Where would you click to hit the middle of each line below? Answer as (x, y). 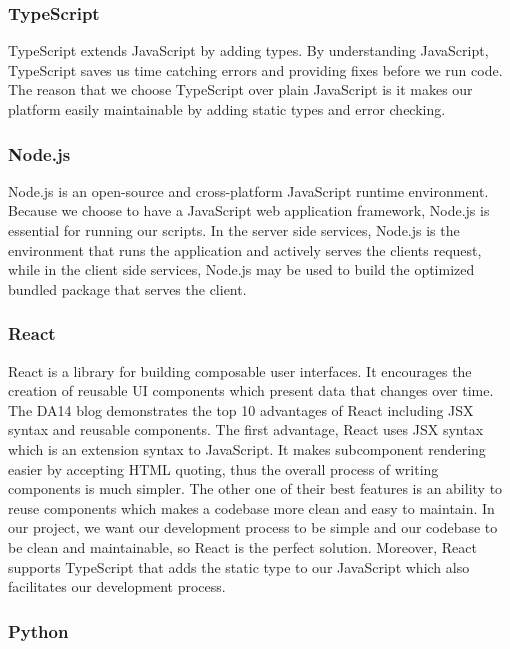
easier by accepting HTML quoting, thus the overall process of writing (223, 468)
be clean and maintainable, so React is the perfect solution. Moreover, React (242, 546)
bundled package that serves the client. (127, 288)
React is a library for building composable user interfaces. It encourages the (240, 370)
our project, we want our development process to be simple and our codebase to (253, 527)
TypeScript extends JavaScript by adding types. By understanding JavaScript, (248, 50)
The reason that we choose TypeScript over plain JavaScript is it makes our (240, 89)
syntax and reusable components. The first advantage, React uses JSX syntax (246, 429)
